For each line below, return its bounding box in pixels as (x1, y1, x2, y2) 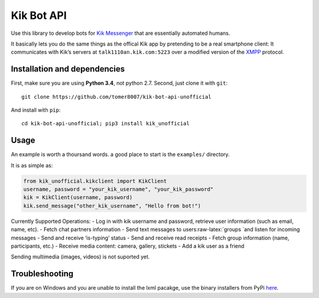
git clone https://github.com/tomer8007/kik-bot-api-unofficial (21, 93, 212, 100)
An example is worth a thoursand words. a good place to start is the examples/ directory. (11, 151, 230, 158)
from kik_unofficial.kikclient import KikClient (23, 177, 167, 184)
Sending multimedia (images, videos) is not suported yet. (11, 253, 150, 260)
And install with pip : (11, 106, 61, 114)
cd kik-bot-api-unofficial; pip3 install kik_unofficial (21, 120, 190, 127)
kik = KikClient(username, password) (23, 194, 133, 201)
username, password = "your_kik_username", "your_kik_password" (23, 186, 214, 193)
